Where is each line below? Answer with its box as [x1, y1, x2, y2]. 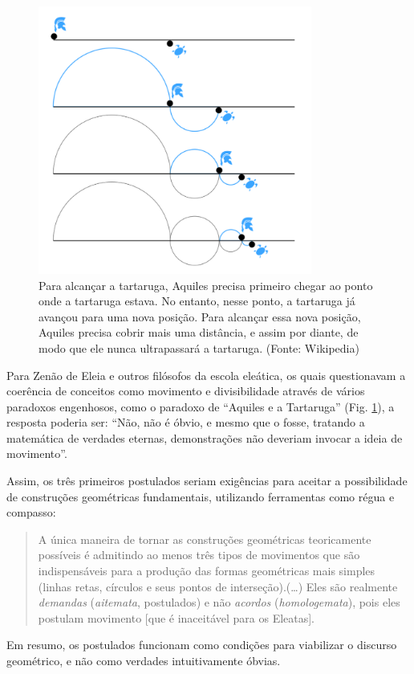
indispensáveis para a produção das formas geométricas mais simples [38, 562, 375, 579]
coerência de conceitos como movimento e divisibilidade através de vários [6, 382, 365, 399]
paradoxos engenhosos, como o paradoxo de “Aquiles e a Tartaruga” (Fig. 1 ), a [6, 398, 395, 415]
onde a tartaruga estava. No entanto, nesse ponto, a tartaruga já [39, 292, 355, 309]
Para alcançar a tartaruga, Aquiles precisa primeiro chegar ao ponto [39, 276, 373, 293]
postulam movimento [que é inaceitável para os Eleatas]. [38, 609, 315, 626]
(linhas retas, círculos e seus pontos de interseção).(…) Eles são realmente [38, 578, 398, 594]
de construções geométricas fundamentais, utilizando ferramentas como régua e [6, 488, 395, 504]
